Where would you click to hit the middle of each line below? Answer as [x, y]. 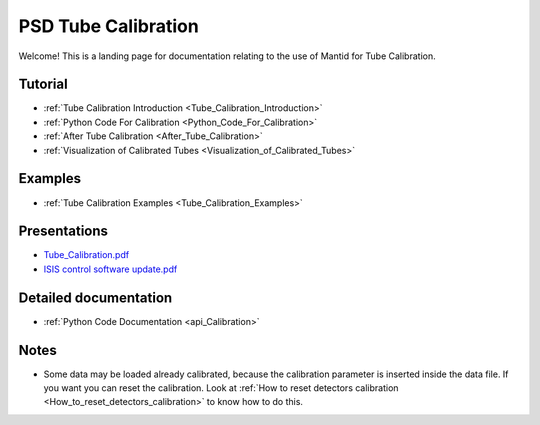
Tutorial [43, 84]
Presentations [63, 231]
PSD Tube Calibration [108, 26]
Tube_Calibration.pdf [86, 255]
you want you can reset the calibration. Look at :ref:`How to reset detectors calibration [221, 388]
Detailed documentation [95, 297]
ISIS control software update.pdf [110, 269]
